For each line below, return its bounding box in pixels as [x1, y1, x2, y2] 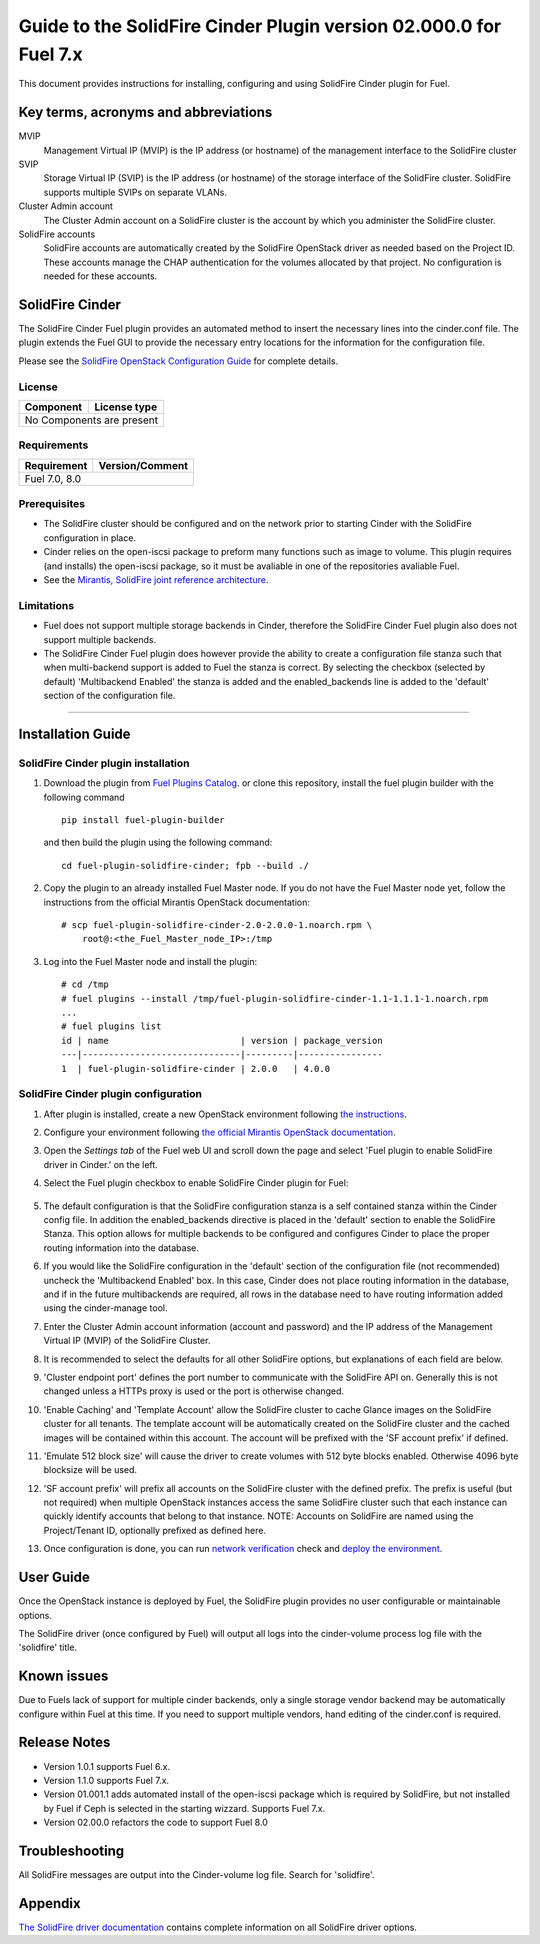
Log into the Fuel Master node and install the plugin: [43, 955, 258, 967]
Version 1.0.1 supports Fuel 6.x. [43, 1760, 171, 1772]
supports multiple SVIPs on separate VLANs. [43, 186, 227, 198]
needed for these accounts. [43, 270, 158, 282]
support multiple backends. [43, 633, 157, 645]
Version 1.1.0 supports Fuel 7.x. [43, 1774, 170, 1786]
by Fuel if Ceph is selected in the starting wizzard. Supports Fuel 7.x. [43, 1802, 326, 1814]
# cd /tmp [61, 979, 109, 990]
